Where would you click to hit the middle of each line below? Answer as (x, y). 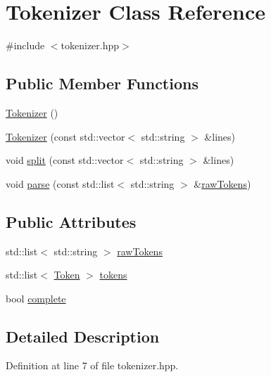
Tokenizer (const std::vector (65, 136)
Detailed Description (83, 336)
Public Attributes (71, 221)
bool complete (36, 298)
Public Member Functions (102, 83)
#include (25, 45)
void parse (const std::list (60, 183)
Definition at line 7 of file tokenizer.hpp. (92, 365)
